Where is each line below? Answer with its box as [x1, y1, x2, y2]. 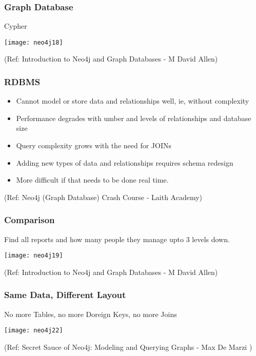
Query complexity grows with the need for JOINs [16, 140, 172, 151]
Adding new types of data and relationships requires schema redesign [16, 157, 233, 168]
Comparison [4, 213, 55, 226]
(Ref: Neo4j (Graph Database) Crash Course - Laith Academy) [4, 191, 203, 202]
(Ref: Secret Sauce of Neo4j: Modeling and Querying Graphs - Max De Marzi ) [4, 341, 252, 352]
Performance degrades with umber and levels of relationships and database [16, 112, 251, 123]
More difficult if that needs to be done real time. [16, 174, 169, 185]
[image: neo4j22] [4, 327, 63, 334]
